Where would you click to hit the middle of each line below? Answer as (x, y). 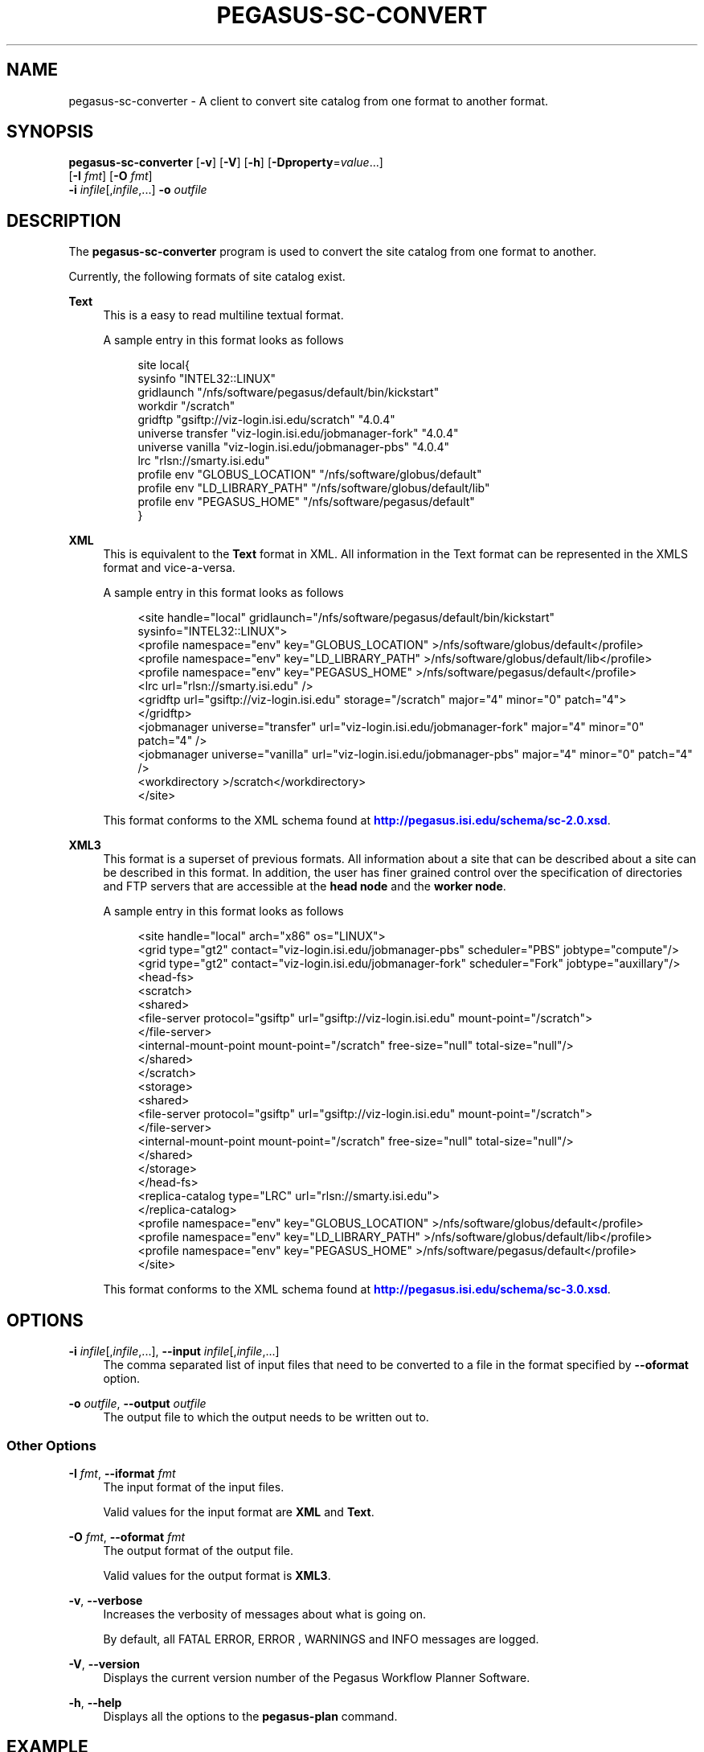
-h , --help (95, 1702)
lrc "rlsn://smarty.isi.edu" (204, 461)
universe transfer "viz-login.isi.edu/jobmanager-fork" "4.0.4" (298, 434)
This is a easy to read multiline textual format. (223, 315)
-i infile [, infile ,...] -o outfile (138, 190)
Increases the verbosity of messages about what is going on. (265, 1614)
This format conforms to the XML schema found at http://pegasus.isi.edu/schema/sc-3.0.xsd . (357, 1289)
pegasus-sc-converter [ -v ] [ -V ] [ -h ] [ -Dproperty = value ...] (226, 162)
